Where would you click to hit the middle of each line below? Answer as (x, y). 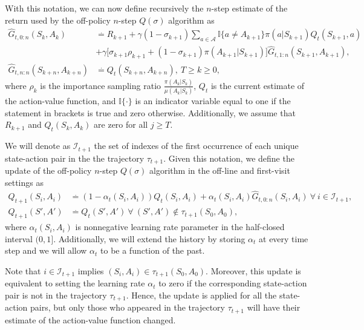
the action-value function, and (60, 101)
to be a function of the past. (153, 250)
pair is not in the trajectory (56, 295)
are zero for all (121, 124)
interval (19, 238)
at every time (284, 238)
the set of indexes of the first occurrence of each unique (196, 146)
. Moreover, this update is (253, 270)
